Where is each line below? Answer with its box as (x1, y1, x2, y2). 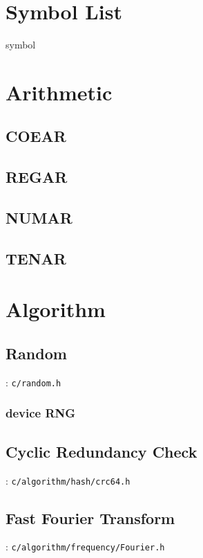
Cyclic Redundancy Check (6, 440, 197, 462)
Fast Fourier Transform (6, 507, 175, 528)
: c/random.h (6, 375, 61, 389)
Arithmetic (6, 78, 113, 106)
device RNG (6, 404, 76, 422)
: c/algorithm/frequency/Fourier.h (6, 539, 165, 554)
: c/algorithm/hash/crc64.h (6, 473, 130, 487)
